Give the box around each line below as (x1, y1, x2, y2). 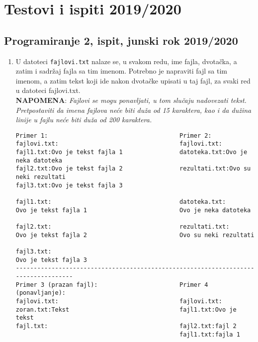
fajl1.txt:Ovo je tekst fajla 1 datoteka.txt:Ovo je (15, 149, 248, 156)
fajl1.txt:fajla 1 (179, 331, 240, 338)
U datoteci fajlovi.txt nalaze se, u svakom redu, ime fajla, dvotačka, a (15, 56, 237, 66)
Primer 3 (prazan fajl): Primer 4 (15, 281, 208, 288)
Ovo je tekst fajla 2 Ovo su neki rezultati (15, 231, 255, 239)
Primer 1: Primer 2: (15, 132, 212, 139)
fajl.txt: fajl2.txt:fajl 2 (15, 322, 237, 330)
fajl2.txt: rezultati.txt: (15, 223, 230, 231)
